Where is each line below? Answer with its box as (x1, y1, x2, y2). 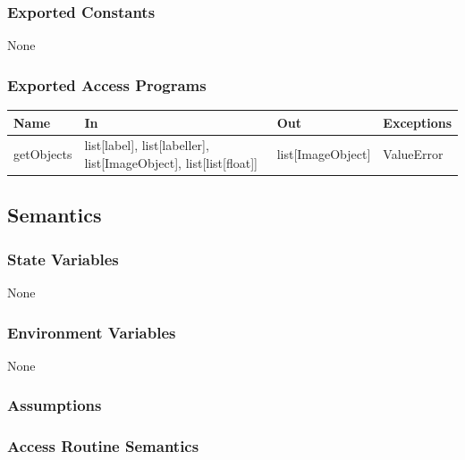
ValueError (383, 145, 444, 163)
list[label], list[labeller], (84, 136, 209, 155)
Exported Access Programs (7, 73, 207, 96)
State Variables (7, 247, 119, 270)
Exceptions (383, 113, 452, 131)
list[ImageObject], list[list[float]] (84, 153, 258, 171)
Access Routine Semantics (7, 435, 199, 457)
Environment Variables (7, 321, 176, 343)
